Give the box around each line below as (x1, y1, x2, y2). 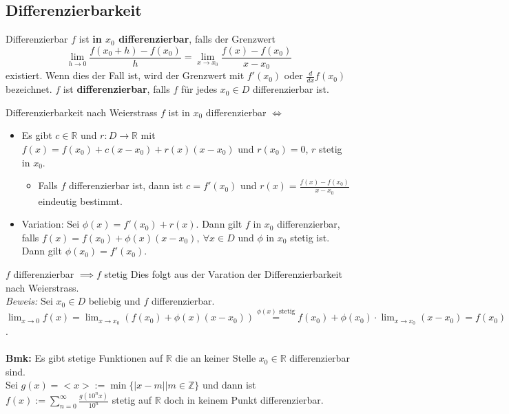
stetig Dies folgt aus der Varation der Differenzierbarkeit (104, 267, 342, 281)
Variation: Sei (21, 217, 80, 231)
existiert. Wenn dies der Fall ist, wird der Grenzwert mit (6, 68, 245, 83)
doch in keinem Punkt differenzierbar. (164, 393, 324, 407)
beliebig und (88, 294, 141, 308)
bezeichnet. (6, 82, 52, 96)
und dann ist (202, 378, 256, 392)
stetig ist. (290, 230, 330, 244)
